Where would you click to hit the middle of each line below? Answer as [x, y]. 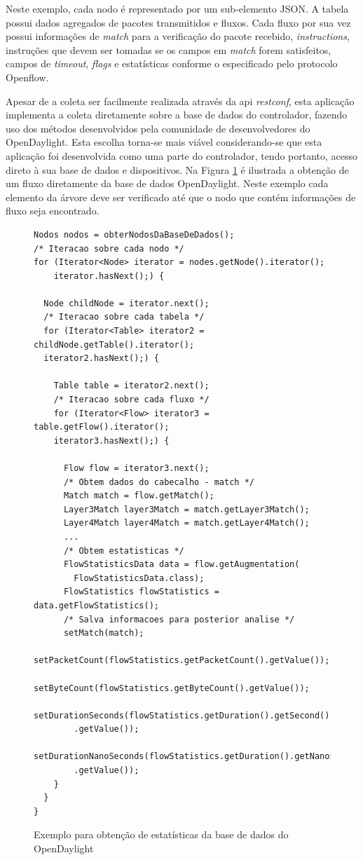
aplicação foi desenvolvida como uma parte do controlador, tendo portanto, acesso [182, 155]
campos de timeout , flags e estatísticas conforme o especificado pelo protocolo [172, 63]
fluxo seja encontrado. [53, 211]
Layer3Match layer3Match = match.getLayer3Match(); [186, 509]
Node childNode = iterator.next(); [126, 303]
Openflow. [27, 77]
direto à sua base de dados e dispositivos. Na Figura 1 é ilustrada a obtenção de [177, 169]
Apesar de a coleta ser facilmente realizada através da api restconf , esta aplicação [180, 101]
